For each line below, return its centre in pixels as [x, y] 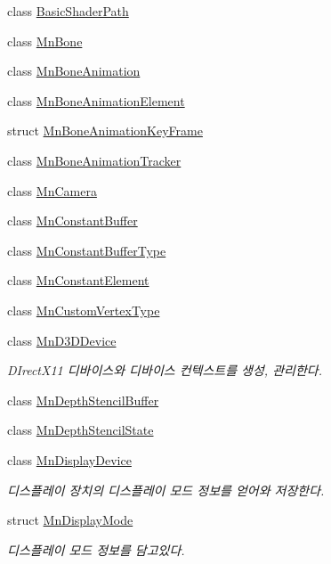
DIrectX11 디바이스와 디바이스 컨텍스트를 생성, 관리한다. [165, 370]
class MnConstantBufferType [87, 250]
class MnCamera [52, 190]
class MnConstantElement [78, 280]
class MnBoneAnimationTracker [94, 160]
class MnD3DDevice [62, 340]
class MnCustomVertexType [84, 310]
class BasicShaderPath [68, 11]
